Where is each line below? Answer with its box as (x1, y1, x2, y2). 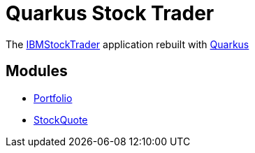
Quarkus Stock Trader (6, 1, 214, 25)
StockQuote (34, 113, 88, 126)
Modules (6, 62, 68, 80)
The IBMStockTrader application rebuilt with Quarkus (6, 38, 249, 50)
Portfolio (34, 92, 73, 104)
